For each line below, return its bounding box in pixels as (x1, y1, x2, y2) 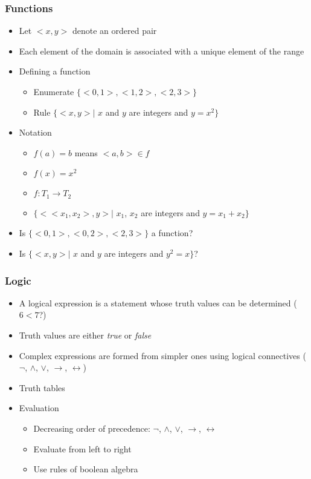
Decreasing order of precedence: (33, 421, 150, 434)
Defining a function (19, 65, 91, 78)
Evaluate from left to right (33, 442, 132, 455)
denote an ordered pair (72, 24, 157, 37)
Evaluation (19, 401, 59, 414)
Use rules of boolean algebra (33, 463, 138, 475)
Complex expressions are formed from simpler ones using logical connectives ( (19, 349, 306, 362)
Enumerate (33, 85, 74, 97)
